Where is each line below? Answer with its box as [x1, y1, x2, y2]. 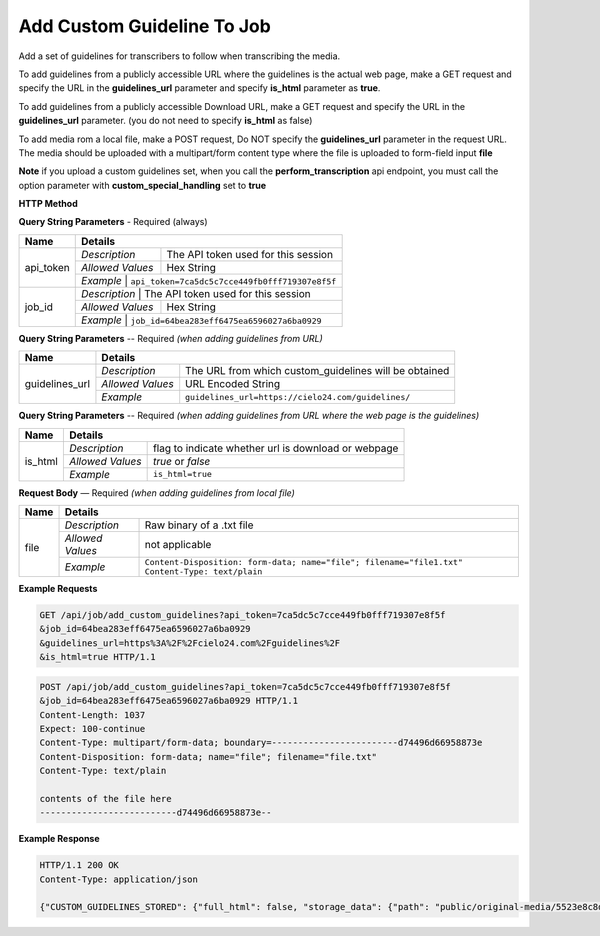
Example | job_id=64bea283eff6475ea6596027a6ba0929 [81, 313, 322, 327]
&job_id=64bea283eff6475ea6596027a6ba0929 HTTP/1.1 [39, 695, 299, 707]
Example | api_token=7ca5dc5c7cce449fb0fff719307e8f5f [81, 273, 337, 287]
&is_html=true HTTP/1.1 [39, 651, 157, 663]
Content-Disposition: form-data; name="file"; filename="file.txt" [39, 751, 378, 762]
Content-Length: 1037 [39, 709, 146, 720]
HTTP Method [18, 198, 79, 210]
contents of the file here [39, 793, 172, 804]
